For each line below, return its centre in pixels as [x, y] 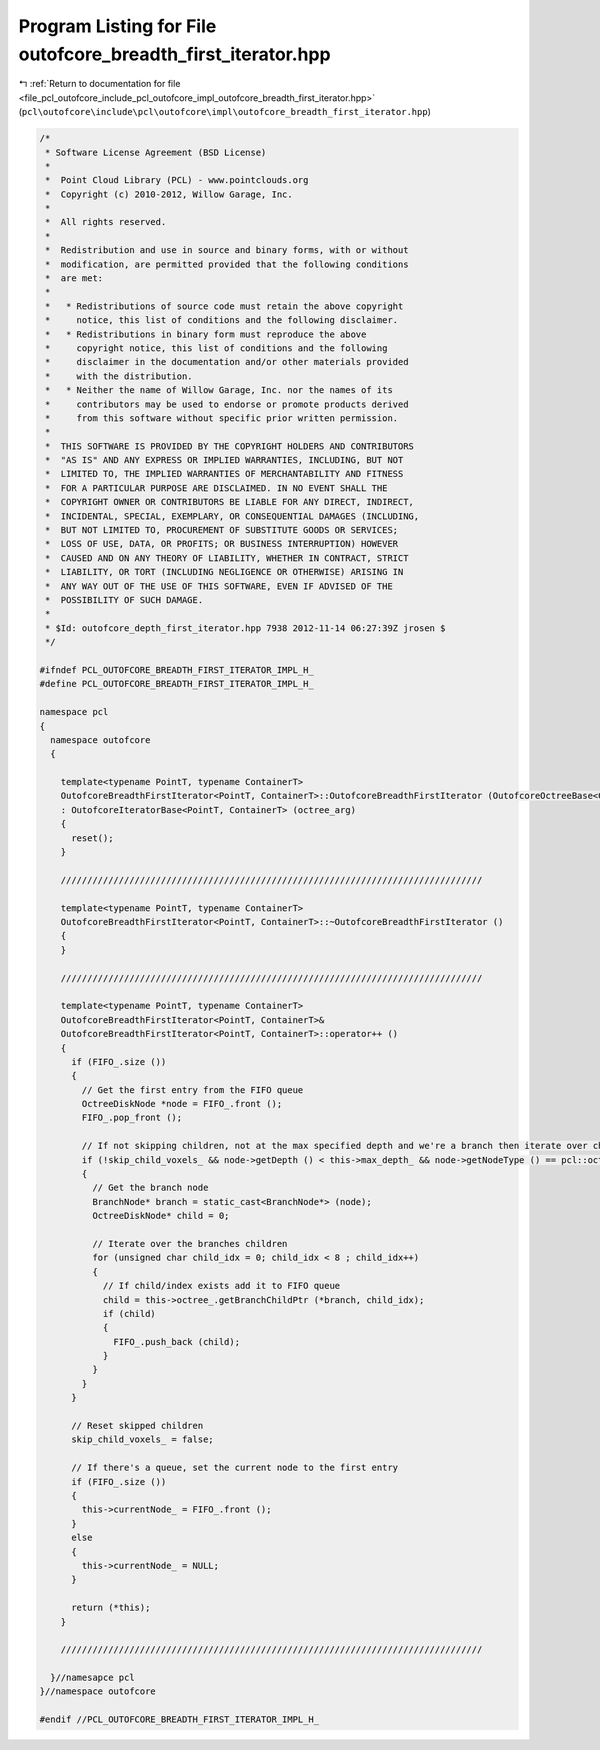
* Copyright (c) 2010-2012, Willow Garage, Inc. [169, 194]
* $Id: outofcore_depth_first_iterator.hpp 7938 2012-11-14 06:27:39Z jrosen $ [245, 628]
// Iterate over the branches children [189, 1243]
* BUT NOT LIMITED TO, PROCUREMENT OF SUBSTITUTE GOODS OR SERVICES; [222, 530]
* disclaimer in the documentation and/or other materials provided [227, 362]
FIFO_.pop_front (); [132, 1118]
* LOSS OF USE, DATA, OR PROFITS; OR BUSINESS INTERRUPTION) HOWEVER [222, 544]
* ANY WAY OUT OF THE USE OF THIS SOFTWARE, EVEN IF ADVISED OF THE [219, 586]
